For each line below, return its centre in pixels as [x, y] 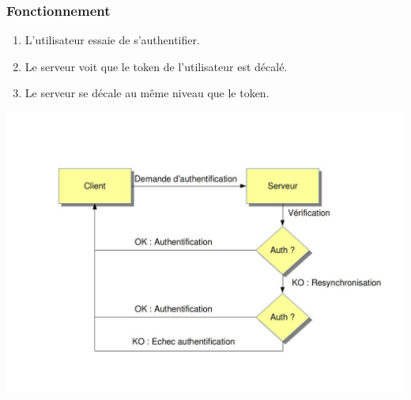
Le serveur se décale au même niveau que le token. [147, 93]
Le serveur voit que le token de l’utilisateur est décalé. [156, 66]
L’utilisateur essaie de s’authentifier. [112, 40]
